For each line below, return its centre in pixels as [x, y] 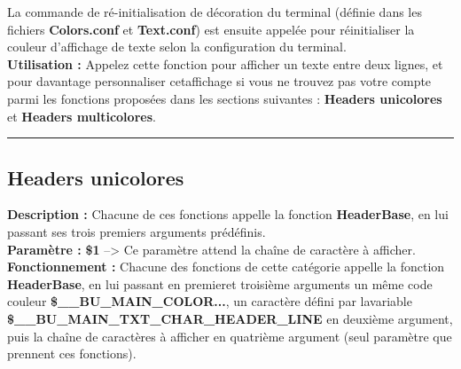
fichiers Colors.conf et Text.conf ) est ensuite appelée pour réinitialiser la [211, 29]
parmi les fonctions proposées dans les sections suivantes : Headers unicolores [225, 98]
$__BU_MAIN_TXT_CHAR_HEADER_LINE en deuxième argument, [230, 318]
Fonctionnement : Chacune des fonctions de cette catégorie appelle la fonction [226, 267]
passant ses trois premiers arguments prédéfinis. [137, 231]
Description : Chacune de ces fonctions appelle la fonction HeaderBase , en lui [228, 214]
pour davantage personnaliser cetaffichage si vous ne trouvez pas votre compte [219, 81]
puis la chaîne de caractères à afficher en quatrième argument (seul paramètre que [230, 336]
